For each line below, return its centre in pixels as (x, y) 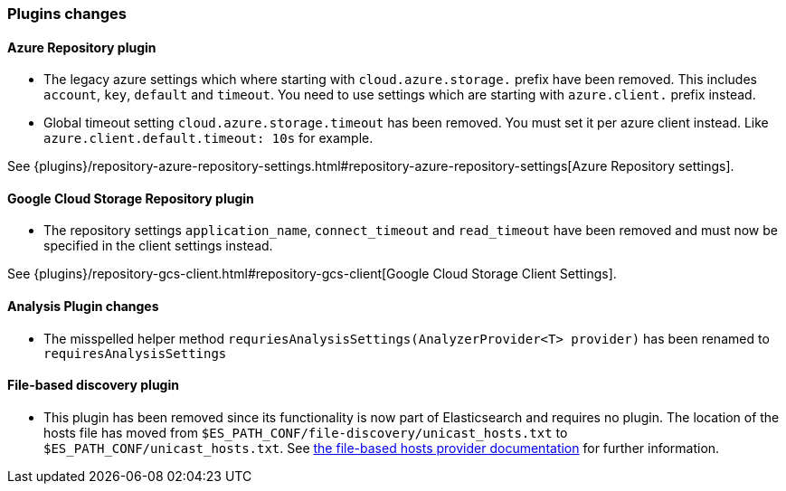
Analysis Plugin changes (83, 307)
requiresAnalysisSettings (135, 353)
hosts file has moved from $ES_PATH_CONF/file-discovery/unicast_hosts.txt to (306, 432)
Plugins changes (67, 14)
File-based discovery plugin (93, 385)
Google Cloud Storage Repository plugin (131, 198)
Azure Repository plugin (82, 47)
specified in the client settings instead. (158, 246)
